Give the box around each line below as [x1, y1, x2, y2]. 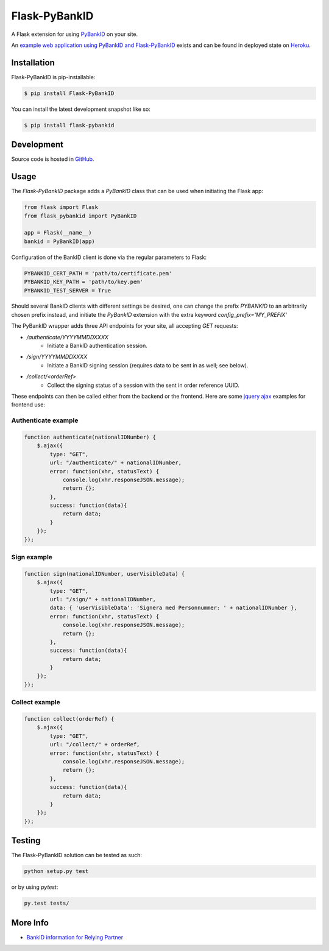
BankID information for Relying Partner [26, 933, 124, 941]
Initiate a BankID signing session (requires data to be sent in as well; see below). [47, 361, 249, 369]
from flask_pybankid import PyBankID [24, 212, 137, 219]
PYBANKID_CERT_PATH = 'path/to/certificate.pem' [24, 270, 172, 277]
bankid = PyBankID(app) [24, 238, 96, 245]
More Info [11, 917, 49, 928]
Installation [11, 57, 55, 68]
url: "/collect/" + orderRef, [49, 741, 140, 748]
